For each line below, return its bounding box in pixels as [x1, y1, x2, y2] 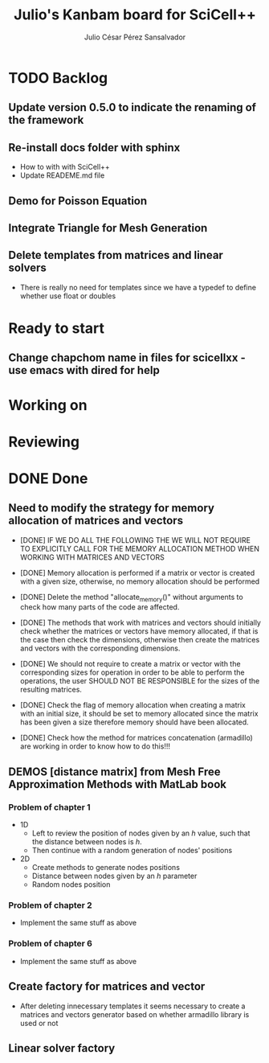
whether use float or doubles [19, 291, 116, 301]
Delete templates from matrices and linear [8, 248, 223, 262]
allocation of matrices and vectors [8, 514, 183, 527]
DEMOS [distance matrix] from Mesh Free [8, 765, 221, 778]
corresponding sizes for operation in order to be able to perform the [19, 667, 245, 677]
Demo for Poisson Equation [8, 194, 148, 207]
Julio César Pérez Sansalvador [84, 32, 186, 42]
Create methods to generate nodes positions [31, 863, 181, 872]
